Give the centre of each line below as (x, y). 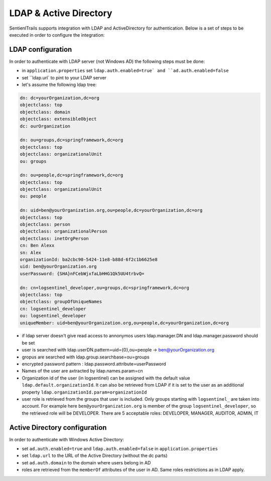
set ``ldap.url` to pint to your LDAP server (64, 77)
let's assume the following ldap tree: (59, 85)
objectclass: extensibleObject (58, 119)
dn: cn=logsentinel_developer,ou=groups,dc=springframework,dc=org (105, 288)
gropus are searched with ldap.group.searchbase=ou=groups (86, 357)
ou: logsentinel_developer (53, 316)
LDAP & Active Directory (61, 13)
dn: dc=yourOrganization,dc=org (60, 98)
